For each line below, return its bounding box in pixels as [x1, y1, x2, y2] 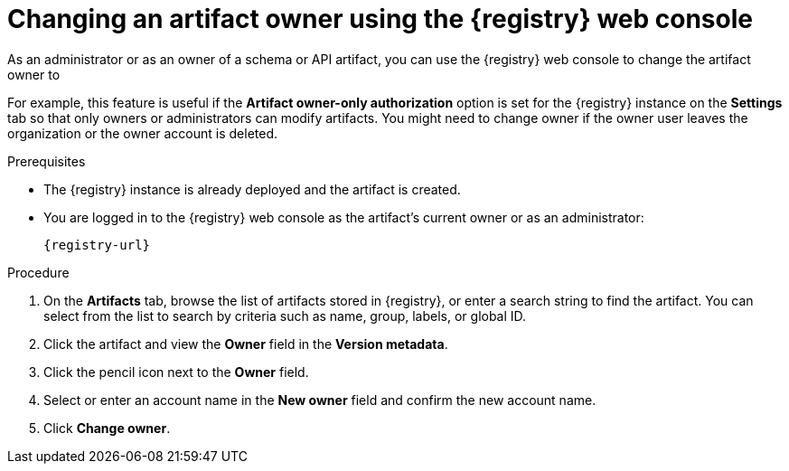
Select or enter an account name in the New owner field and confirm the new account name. [43, 391, 596, 408]
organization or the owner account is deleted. [7, 125, 278, 141]
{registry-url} [43, 237, 151, 252]
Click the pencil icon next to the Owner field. [43, 363, 309, 380]
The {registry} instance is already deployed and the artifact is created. [43, 181, 461, 197]
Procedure [7, 264, 70, 280]
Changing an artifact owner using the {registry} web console [7, 4, 753, 34]
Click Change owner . [43, 419, 171, 436]
